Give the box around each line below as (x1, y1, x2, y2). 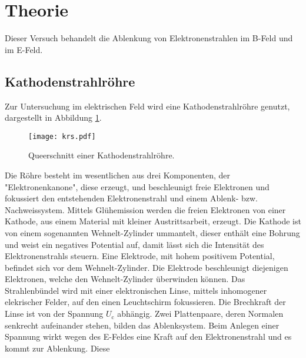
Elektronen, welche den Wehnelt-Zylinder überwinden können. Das (5, 273, 245, 285)
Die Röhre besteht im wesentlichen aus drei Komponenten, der (5, 168, 230, 181)
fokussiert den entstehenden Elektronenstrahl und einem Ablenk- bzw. (5, 192, 258, 204)
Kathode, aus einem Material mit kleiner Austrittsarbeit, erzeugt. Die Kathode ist (5, 215, 301, 227)
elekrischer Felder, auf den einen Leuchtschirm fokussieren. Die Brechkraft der (5, 296, 286, 308)
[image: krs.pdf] (28, 132, 96, 141)
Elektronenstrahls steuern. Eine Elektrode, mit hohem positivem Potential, (5, 250, 275, 262)
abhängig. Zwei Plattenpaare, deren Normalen (117, 307, 284, 320)
